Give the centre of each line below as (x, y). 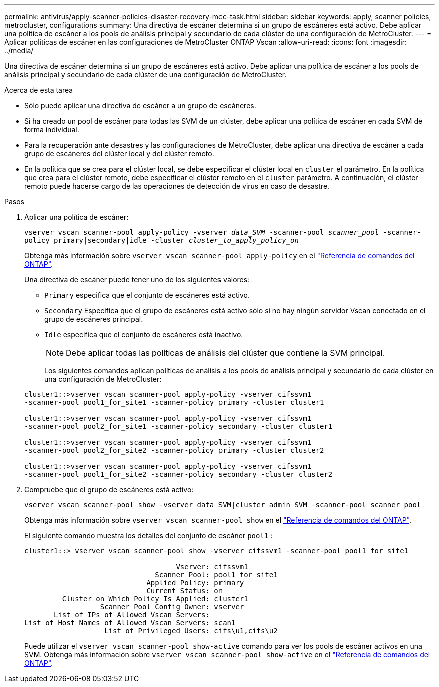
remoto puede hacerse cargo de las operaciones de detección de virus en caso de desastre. (177, 186)
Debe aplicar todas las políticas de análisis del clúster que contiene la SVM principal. (226, 353)
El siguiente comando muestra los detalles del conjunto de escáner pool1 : (148, 536)
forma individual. (52, 129)
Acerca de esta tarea (39, 90)
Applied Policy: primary (195, 583)
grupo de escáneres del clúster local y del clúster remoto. (119, 153)
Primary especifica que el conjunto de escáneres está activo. (147, 295)
